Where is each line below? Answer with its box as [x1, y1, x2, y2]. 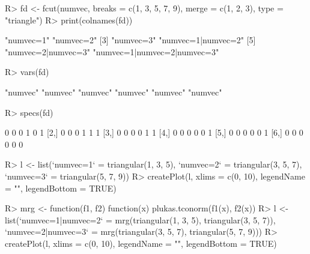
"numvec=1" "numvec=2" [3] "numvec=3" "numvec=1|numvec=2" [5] [5, 34, 256, 46]
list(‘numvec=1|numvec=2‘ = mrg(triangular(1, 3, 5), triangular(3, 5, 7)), [5, 213, 276, 226]
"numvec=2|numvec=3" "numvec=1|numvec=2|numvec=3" [5, 45, 219, 58]
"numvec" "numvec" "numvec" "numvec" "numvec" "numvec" [5, 85, 222, 98]
